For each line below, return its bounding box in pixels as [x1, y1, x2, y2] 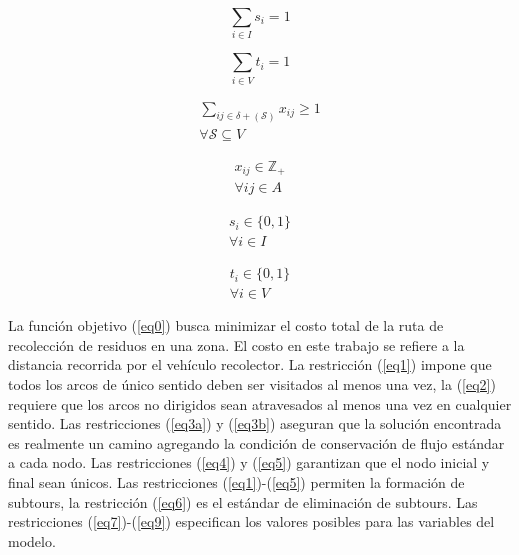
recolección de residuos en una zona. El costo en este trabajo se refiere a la [8, 334, 465, 355]
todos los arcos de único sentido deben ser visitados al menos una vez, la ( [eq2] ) [8, 374, 496, 394]
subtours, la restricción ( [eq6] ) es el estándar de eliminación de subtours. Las [8, 491, 478, 512]
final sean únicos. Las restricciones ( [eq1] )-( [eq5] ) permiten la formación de [8, 471, 465, 492]
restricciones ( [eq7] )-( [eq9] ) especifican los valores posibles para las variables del [8, 511, 495, 532]
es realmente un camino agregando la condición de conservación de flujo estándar [8, 432, 505, 453]
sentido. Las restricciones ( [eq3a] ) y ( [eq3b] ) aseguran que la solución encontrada [8, 413, 502, 434]
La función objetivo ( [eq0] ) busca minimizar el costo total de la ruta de [8, 315, 444, 336]
